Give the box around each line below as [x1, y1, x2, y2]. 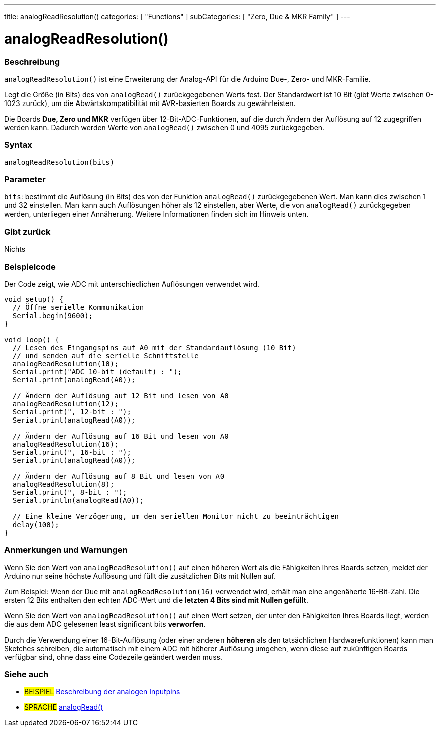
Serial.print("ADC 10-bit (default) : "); [12, 367, 182, 376]
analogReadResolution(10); [12, 359, 119, 368]
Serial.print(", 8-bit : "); [12, 488, 127, 496]
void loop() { [4, 335, 59, 344]
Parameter [4, 174, 46, 184]
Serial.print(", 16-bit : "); [12, 448, 131, 456]
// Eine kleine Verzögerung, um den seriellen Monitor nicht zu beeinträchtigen [12, 512, 339, 520]
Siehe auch [4, 669, 49, 679]
